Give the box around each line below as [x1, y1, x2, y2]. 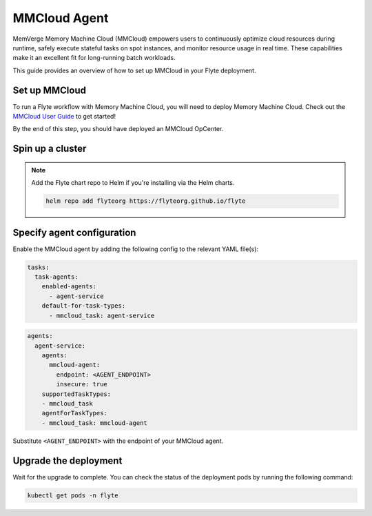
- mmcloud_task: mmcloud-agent [41, 419, 147, 427]
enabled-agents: [41, 283, 96, 290]
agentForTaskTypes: [41, 409, 108, 417]
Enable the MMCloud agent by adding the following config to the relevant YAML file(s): [12, 245, 258, 253]
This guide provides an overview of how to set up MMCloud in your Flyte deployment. [12, 66, 256, 75]
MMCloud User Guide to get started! [12, 112, 116, 121]
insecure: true [56, 380, 108, 388]
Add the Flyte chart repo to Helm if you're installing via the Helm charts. [31, 179, 235, 187]
